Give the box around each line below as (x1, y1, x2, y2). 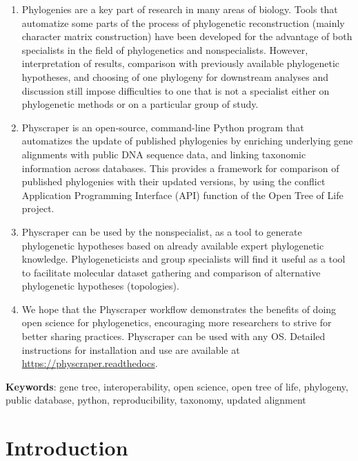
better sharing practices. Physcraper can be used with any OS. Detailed (21, 329, 326, 344)
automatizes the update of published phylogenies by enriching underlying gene (21, 133, 353, 148)
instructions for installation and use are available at (21, 342, 240, 357)
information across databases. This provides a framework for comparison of (21, 160, 339, 175)
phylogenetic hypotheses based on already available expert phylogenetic (21, 238, 324, 252)
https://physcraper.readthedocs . (21, 356, 158, 370)
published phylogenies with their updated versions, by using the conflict (21, 174, 326, 189)
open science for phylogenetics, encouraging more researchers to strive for (21, 315, 332, 330)
